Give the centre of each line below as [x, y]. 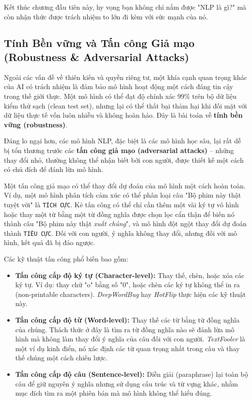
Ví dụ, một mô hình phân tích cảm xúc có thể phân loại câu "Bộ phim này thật [123, 195]
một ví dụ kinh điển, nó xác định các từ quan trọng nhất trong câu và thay [127, 348]
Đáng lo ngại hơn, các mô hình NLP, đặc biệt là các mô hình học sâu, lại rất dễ [123, 141]
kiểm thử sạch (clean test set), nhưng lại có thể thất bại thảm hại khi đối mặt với [126, 105]
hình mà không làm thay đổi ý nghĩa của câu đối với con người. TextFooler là [130, 339]
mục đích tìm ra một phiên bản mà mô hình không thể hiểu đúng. [114, 393]
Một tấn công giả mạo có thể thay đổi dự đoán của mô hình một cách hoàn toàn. [125, 185]
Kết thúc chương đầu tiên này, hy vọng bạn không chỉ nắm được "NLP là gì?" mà [125, 7]
